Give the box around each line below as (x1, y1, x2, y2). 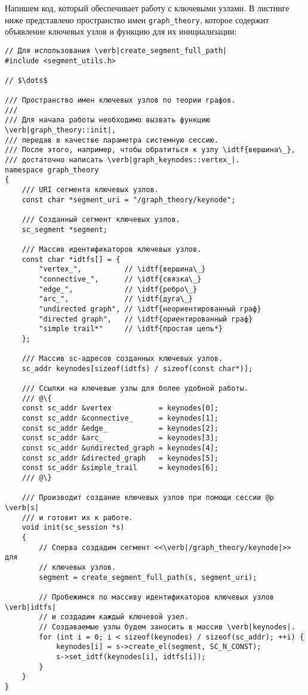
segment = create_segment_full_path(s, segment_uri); (39, 573, 257, 582)
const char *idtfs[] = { (21, 255, 121, 264)
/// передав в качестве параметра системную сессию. (5, 135, 218, 144)
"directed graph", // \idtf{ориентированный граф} (39, 314, 253, 323)
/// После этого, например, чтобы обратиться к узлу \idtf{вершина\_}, (5, 146, 295, 155)
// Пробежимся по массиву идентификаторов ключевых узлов (39, 592, 275, 601)
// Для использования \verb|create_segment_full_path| (5, 46, 227, 55)
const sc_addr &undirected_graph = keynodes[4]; (21, 444, 218, 453)
